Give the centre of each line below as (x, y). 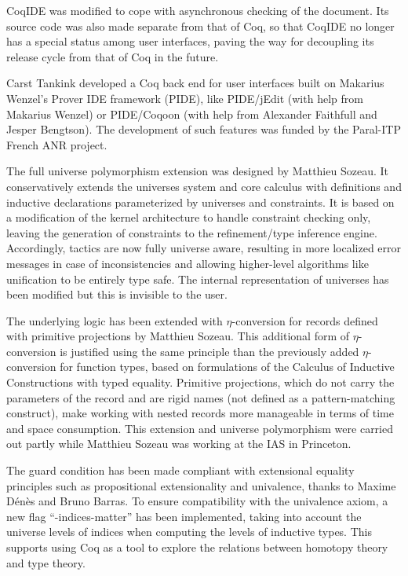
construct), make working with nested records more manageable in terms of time (200, 413)
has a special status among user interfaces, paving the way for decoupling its (190, 41)
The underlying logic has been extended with (115, 320)
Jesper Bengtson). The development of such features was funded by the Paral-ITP (204, 129)
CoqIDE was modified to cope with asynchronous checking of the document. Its (198, 10)
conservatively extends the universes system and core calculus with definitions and (204, 186)
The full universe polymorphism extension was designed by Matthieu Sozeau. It (197, 171)
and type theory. (46, 562)
